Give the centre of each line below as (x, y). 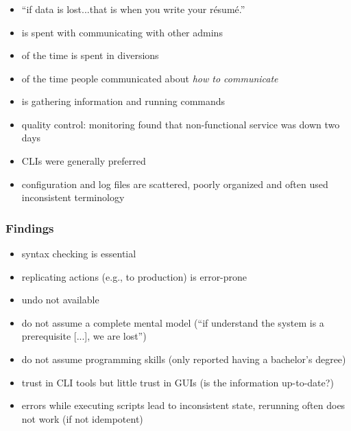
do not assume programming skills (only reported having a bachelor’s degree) (184, 359)
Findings (30, 228)
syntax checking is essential (79, 254)
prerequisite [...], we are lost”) (84, 336)
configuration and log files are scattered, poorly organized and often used (175, 184)
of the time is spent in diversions (90, 55)
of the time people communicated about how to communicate (150, 78)
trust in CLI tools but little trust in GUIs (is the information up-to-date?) (178, 382)
